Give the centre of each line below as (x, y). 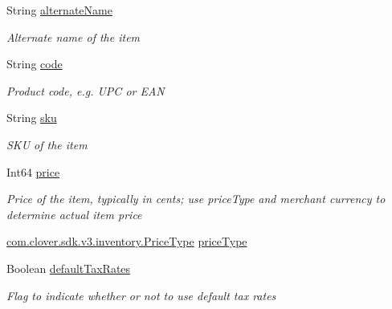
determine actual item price (74, 214)
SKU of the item (47, 144)
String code (35, 64)
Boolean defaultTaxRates (69, 268)
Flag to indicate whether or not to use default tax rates (141, 295)
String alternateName (59, 10)
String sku (32, 118)
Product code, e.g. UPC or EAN (86, 90)
